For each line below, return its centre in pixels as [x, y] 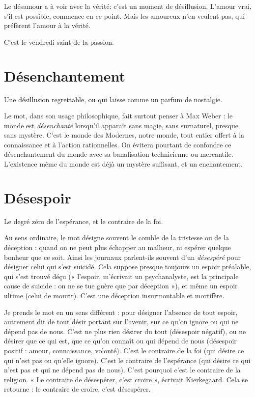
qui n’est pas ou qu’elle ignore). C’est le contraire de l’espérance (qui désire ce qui [127, 360]
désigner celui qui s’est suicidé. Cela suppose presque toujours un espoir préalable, [127, 267]
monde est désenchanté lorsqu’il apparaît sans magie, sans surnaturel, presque [121, 125]
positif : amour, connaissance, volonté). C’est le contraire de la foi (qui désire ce [124, 350]
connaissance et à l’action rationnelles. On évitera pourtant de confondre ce [118, 144]
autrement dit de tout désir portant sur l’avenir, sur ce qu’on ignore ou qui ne [121, 322]
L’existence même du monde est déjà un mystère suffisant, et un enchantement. [123, 164]
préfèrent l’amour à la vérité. [47, 25]
